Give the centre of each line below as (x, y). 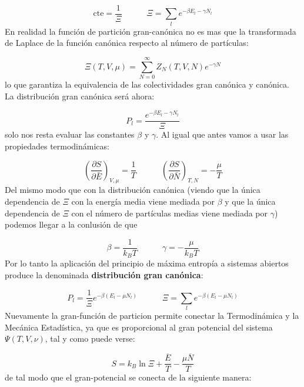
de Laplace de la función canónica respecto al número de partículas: (127, 43)
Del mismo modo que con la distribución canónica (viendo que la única (133, 190)
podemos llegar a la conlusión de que (71, 224)
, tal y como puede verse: (90, 338)
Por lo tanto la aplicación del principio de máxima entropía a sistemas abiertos (147, 263)
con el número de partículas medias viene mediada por (169, 213)
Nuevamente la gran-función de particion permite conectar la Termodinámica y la (152, 316)
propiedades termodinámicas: (57, 146)
